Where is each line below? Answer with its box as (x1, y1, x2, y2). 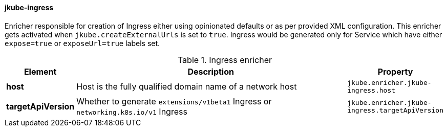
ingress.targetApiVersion (347, 106, 444, 114)
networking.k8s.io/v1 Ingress (76, 106, 187, 117)
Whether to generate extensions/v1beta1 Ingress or (76, 96, 272, 106)
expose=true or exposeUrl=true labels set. (5, 38, 160, 48)
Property (377, 66, 413, 77)
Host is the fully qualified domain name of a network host (76, 81, 297, 92)
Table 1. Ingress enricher (177, 54, 272, 65)
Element (24, 66, 57, 77)
